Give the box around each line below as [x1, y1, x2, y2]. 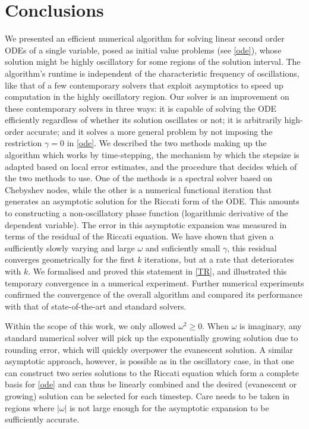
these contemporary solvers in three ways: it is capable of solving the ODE [5, 102, 277, 114]
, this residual [227, 241, 277, 254]
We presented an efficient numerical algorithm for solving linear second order [5, 32, 285, 45]
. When [202, 320, 229, 332]
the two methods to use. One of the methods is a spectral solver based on [5, 172, 273, 184]
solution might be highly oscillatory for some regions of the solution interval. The [5, 55, 301, 68]
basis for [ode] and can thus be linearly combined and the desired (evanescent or [5, 378, 297, 390]
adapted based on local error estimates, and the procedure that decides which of [5, 160, 297, 172]
